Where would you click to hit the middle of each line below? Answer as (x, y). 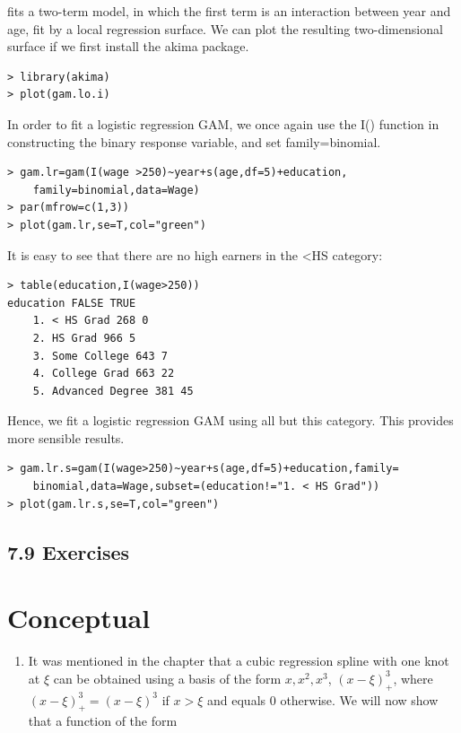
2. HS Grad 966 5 (84, 338)
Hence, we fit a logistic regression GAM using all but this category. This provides (230, 420)
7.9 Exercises (69, 551)
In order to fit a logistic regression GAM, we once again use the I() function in (223, 123)
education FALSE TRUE (72, 303)
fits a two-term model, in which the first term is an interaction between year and (229, 11)
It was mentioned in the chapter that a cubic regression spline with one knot (239, 661)
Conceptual (79, 618)
